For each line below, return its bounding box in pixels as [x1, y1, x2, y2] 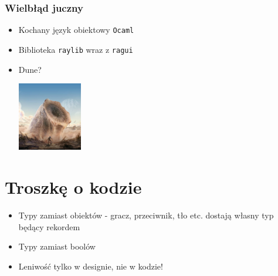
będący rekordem [18, 220, 80, 233]
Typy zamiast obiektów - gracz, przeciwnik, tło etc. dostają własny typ [18, 209, 274, 221]
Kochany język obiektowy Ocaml [18, 23, 134, 36]
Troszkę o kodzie [5, 175, 142, 199]
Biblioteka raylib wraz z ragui [18, 43, 133, 55]
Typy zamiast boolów [18, 240, 96, 253]
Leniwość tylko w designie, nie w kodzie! [18, 260, 163, 272]
